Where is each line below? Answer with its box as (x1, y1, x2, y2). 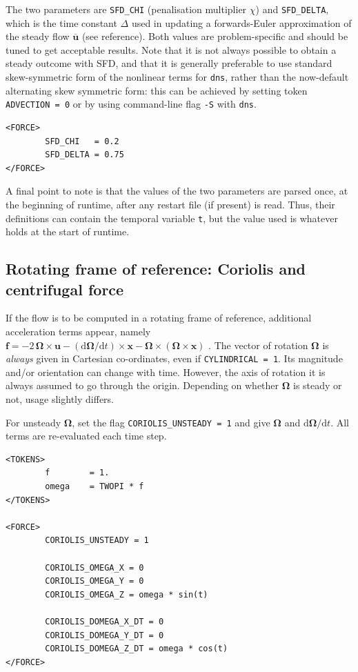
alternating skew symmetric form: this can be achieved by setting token (6, 83, 308, 97)
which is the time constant (6, 15, 117, 30)
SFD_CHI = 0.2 (45, 136, 119, 146)
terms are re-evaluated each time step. (6, 428, 167, 443)
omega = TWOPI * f (45, 482, 144, 491)
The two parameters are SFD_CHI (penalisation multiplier (6, 2, 247, 16)
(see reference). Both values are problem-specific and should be (81, 29, 348, 43)
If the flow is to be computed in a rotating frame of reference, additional (6, 310, 312, 325)
